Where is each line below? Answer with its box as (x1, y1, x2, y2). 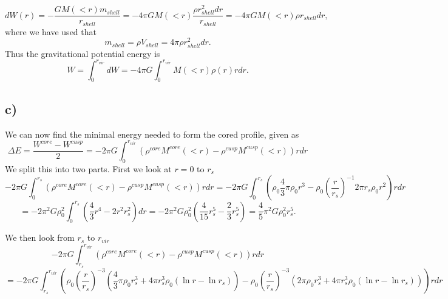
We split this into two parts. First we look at (5, 162, 172, 175)
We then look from (5, 231, 75, 244)
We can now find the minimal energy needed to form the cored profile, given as (5, 127, 299, 140)
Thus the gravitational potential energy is (5, 47, 160, 59)
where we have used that (5, 25, 97, 38)
